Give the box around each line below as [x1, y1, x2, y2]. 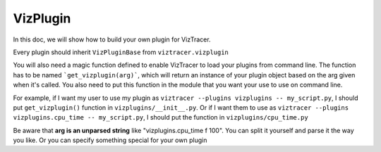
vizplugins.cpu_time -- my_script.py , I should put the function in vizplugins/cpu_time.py [13, 113, 308, 122]
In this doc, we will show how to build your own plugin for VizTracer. [13, 35, 211, 44]
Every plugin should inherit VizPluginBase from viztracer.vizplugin [13, 48, 229, 56]
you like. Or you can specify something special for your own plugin [13, 136, 207, 144]
